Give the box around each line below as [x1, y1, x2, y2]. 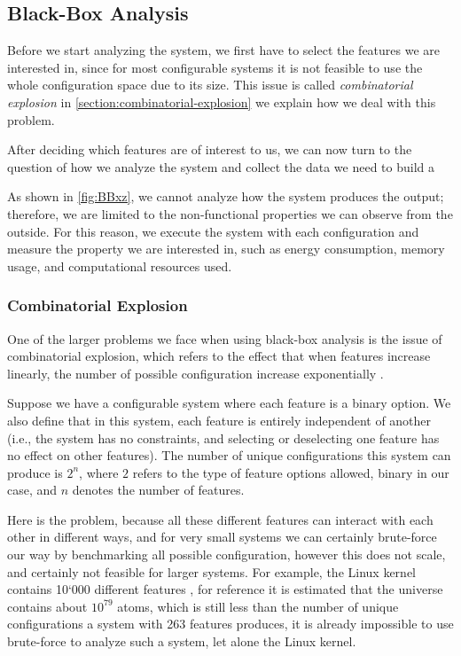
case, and [7, 480, 58, 499]
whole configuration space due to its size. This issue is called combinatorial [7, 75, 413, 94]
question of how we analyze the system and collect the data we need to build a [7, 157, 435, 176]
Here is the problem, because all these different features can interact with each [7, 510, 434, 528]
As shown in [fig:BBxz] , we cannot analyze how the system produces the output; [7, 187, 444, 206]
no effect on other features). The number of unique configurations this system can [7, 446, 451, 465]
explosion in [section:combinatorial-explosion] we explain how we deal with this [7, 92, 436, 111]
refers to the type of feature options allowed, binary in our [132, 463, 449, 481]
